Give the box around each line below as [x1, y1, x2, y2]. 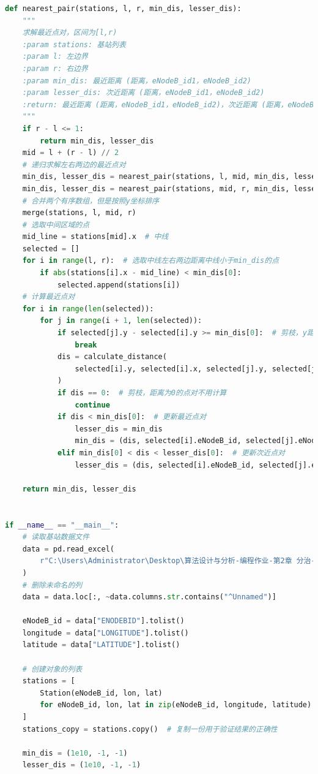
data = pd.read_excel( [22, 544, 114, 553]
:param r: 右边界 [22, 64, 88, 73]
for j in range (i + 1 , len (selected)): [40, 316, 202, 325]
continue [75, 400, 110, 409]
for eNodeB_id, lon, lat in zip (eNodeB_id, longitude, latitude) [40, 700, 312, 710]
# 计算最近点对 [22, 292, 75, 302]
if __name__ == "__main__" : [5, 520, 119, 529]
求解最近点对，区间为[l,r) [22, 28, 117, 37]
